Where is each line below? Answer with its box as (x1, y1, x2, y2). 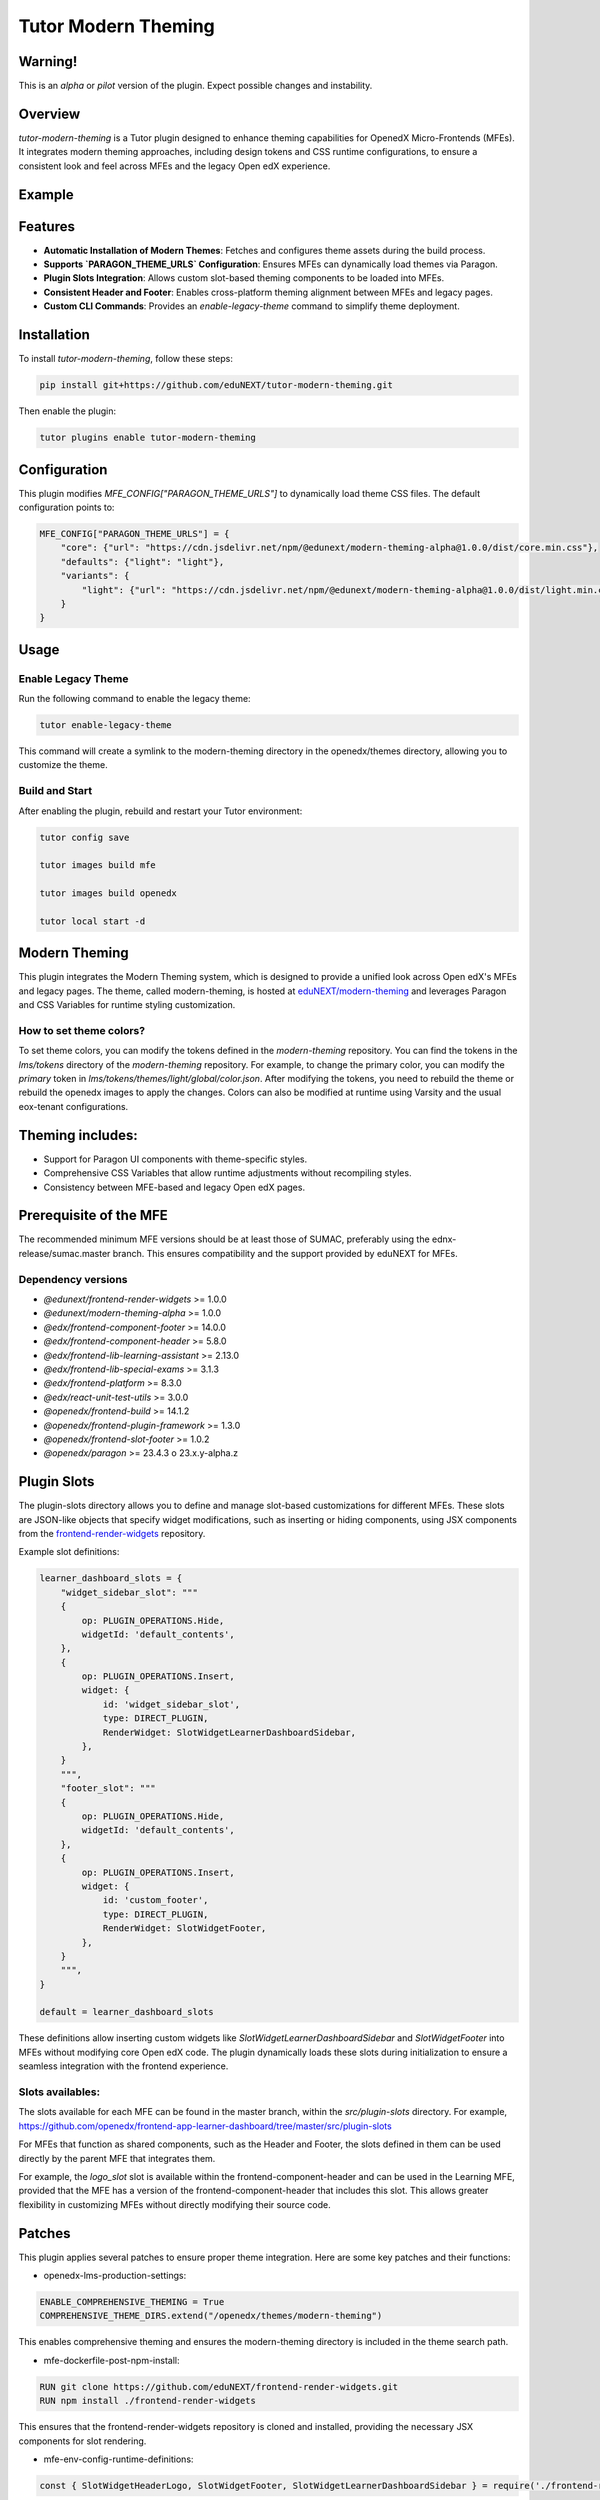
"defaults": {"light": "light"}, (60, 556, 225, 567)
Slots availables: (18, 2085, 100, 2099)
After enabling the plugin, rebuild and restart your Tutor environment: (18, 805, 303, 817)
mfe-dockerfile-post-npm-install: (43, 2354, 180, 2366)
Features (18, 218, 75, 235)
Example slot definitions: (18, 1546, 120, 1558)
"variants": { (60, 570, 130, 582)
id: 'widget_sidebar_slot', (102, 1698, 240, 1710)
